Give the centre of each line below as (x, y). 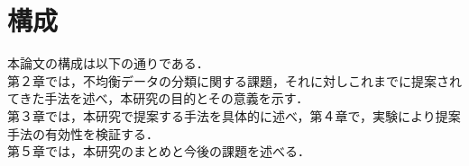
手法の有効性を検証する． (83, 133)
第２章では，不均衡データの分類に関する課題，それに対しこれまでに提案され (234, 80)
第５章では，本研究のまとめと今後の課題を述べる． (159, 151)
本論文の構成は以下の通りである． (108, 63)
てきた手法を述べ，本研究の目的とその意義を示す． (158, 98)
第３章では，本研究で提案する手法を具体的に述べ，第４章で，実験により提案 (234, 115)
